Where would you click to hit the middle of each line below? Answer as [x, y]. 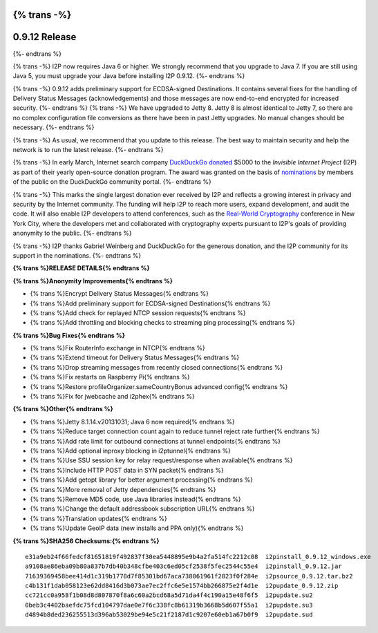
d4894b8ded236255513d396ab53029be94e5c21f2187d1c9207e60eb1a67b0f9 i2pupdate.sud [169, 615]
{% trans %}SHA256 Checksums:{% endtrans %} [86, 541]
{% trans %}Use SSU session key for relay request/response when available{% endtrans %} [161, 460]
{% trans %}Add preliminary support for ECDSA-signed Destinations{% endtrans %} [150, 303]
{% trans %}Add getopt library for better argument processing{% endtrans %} [142, 480]
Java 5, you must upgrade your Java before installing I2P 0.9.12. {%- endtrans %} [129, 76]
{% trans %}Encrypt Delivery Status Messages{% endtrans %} [120, 294]
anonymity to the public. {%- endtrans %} [73, 233]
